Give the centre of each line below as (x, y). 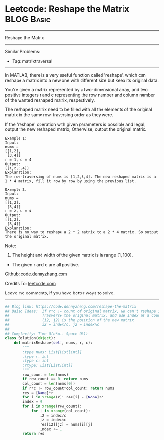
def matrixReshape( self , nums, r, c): (53, 343)
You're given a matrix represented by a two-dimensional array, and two (76, 89)
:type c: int (36, 361)
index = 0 (32, 402)
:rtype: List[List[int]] (48, 366)
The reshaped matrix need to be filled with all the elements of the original (79, 109)
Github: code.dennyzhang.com (36, 274)
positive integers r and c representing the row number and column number (80, 95)
